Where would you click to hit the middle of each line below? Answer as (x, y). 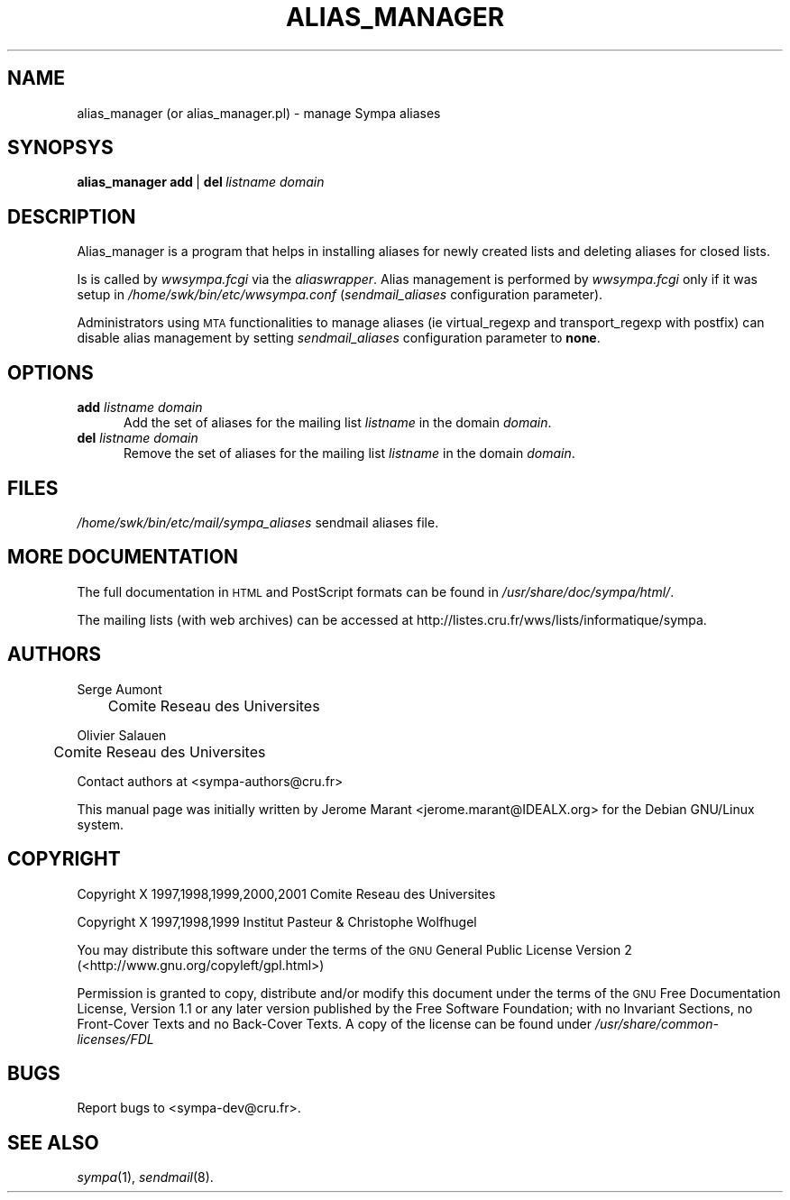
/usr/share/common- (657, 1023)
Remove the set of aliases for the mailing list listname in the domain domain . (349, 453)
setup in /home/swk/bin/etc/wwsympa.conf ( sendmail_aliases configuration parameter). (340, 295)
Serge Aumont (119, 689)
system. (100, 824)
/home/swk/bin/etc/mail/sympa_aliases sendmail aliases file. (258, 522)
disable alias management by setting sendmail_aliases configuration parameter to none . (339, 338)
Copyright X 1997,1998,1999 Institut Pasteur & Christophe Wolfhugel (277, 921)
